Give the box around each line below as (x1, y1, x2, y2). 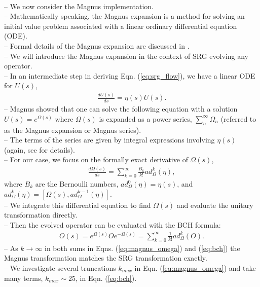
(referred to (220, 113, 256, 124)
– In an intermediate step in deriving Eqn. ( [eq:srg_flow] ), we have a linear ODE (4, 70, 255, 81)
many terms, (4, 272, 43, 283)
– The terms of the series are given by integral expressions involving (4, 134, 215, 145)
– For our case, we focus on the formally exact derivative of (4, 154, 188, 165)
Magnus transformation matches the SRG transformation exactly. (4, 253, 207, 263)
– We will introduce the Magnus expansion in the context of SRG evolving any (4, 50, 248, 61)
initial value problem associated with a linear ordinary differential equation (4, 20, 237, 31)
